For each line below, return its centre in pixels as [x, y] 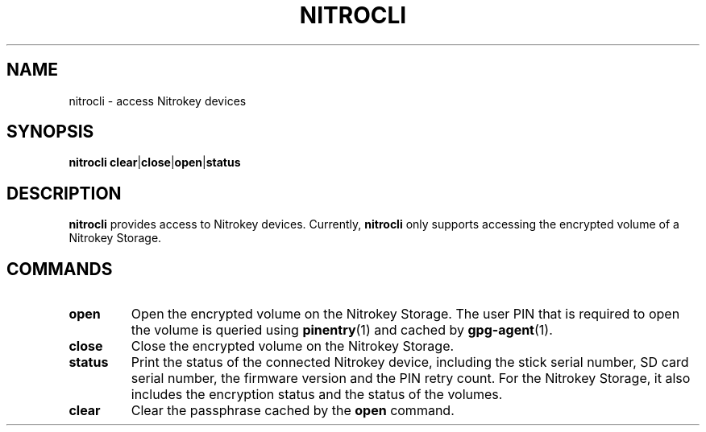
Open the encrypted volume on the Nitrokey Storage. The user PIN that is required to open [405, 314]
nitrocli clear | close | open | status [155, 163]
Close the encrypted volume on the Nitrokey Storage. [293, 346]
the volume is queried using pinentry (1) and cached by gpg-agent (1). [342, 330]
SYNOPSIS [50, 132]
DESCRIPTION [64, 193]
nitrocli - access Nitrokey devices [158, 101]
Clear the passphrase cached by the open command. [293, 411]
